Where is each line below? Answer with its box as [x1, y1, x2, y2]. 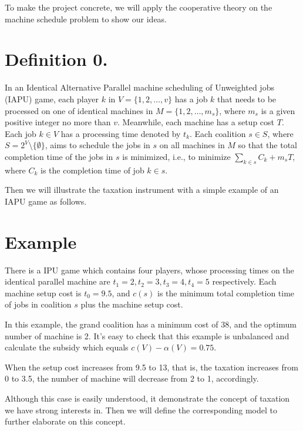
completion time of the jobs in [5, 150, 113, 162]
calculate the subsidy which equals [5, 341, 129, 353]
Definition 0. [5, 47, 108, 71]
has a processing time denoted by [60, 127, 181, 139]
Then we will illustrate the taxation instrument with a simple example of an [5, 183, 279, 196]
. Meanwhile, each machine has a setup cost [117, 116, 275, 128]
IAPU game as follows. [5, 195, 87, 207]
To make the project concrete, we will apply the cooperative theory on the [5, 1, 272, 13]
